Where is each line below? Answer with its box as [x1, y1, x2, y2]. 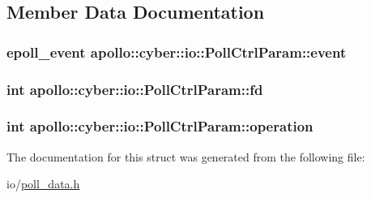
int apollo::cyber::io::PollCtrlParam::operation [6, 116, 313, 136]
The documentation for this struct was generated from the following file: [6, 148, 365, 165]
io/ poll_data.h [6, 175, 80, 192]
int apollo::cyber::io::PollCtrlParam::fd [6, 79, 263, 99]
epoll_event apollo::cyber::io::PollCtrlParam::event [6, 41, 347, 62]
